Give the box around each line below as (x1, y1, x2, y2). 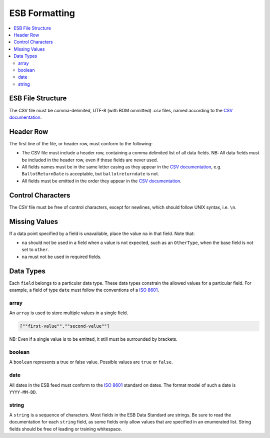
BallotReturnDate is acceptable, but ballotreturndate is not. (21, 171, 159, 177)
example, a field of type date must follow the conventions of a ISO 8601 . (9, 287, 159, 293)
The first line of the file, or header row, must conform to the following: (9, 140, 152, 146)
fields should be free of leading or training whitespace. (9, 426, 122, 432)
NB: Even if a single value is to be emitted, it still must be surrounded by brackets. (9, 336, 177, 342)
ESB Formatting (9, 8, 75, 19)
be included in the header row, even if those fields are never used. (21, 157, 158, 163)
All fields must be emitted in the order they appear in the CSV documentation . (21, 178, 182, 184)
